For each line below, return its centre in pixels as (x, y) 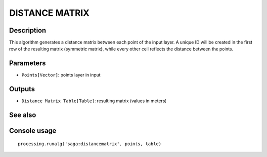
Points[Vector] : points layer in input (61, 75)
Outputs (22, 89)
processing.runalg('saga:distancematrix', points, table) (90, 144)
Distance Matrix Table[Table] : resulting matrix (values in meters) (94, 101)
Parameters (27, 63)
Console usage (33, 131)
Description (28, 30)
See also (23, 115)
